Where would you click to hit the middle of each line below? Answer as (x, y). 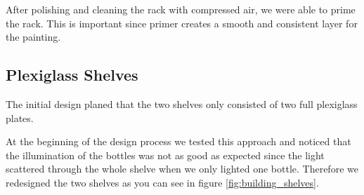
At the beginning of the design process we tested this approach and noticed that (178, 141)
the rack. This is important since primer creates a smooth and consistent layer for (182, 23)
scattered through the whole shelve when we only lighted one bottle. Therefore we (182, 169)
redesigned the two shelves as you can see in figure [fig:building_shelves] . (162, 182)
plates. (20, 117)
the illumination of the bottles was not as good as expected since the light (165, 155)
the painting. (33, 37)
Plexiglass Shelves (72, 75)
